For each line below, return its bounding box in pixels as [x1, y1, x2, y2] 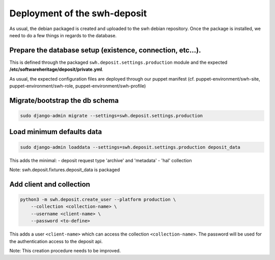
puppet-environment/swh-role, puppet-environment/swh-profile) [9, 83, 146, 89]
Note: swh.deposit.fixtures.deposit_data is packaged [9, 166, 120, 173]
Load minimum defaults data [9, 127, 102, 136]
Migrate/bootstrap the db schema [9, 96, 119, 105]
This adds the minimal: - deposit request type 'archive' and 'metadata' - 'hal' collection [9, 157, 192, 163]
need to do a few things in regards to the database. [9, 32, 117, 38]
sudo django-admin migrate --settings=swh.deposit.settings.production [20, 113, 203, 119]
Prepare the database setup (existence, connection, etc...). [9, 46, 201, 55]
